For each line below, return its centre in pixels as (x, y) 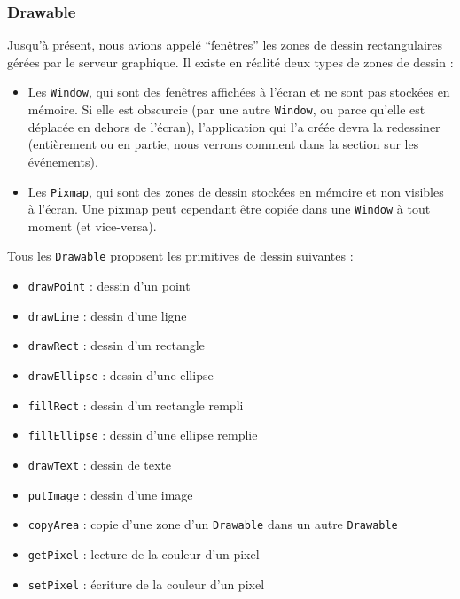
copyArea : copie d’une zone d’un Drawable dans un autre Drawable (213, 524)
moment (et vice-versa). (92, 226)
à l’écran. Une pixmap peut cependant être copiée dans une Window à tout (229, 209)
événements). (63, 161)
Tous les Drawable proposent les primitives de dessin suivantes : (180, 256)
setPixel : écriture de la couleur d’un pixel (146, 583)
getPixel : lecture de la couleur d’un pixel (144, 553)
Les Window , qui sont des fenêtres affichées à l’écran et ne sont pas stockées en (239, 92)
